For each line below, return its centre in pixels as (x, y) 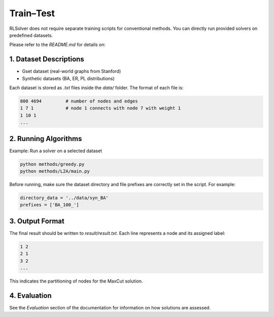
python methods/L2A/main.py (55, 171)
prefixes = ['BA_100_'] (50, 205)
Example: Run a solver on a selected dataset (56, 151)
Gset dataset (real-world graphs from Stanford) (72, 72)
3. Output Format (37, 221)
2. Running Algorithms (46, 139)
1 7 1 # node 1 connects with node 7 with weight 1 (100, 108)
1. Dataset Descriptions (47, 59)
